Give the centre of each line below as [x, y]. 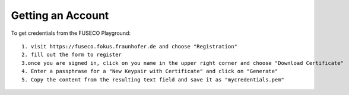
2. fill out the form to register [72, 55]
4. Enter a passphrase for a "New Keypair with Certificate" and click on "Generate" [150, 71]
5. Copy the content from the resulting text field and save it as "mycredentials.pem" [153, 79]
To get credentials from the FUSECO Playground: [71, 33]
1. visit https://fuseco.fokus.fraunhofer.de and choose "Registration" [129, 46]
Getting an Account [60, 15]
